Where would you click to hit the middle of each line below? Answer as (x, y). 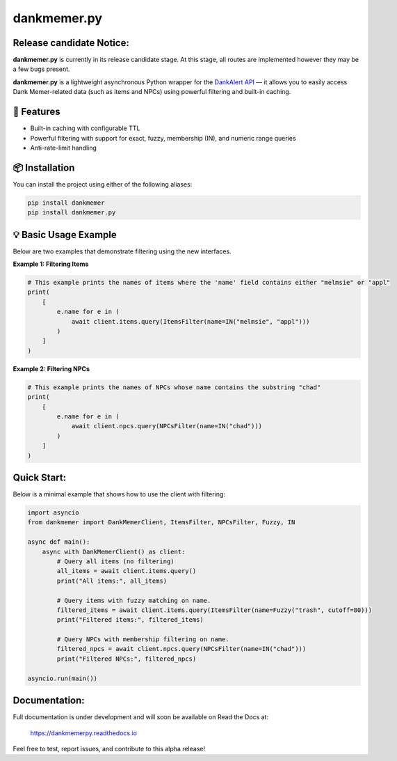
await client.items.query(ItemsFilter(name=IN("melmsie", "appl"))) (191, 321)
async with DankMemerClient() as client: (114, 551)
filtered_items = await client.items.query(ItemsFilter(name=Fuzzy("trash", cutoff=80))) (214, 610)
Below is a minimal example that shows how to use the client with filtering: (119, 494)
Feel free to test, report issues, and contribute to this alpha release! (109, 748)
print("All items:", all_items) (112, 581)
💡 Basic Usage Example (65, 234)
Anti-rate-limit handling (64, 148)
